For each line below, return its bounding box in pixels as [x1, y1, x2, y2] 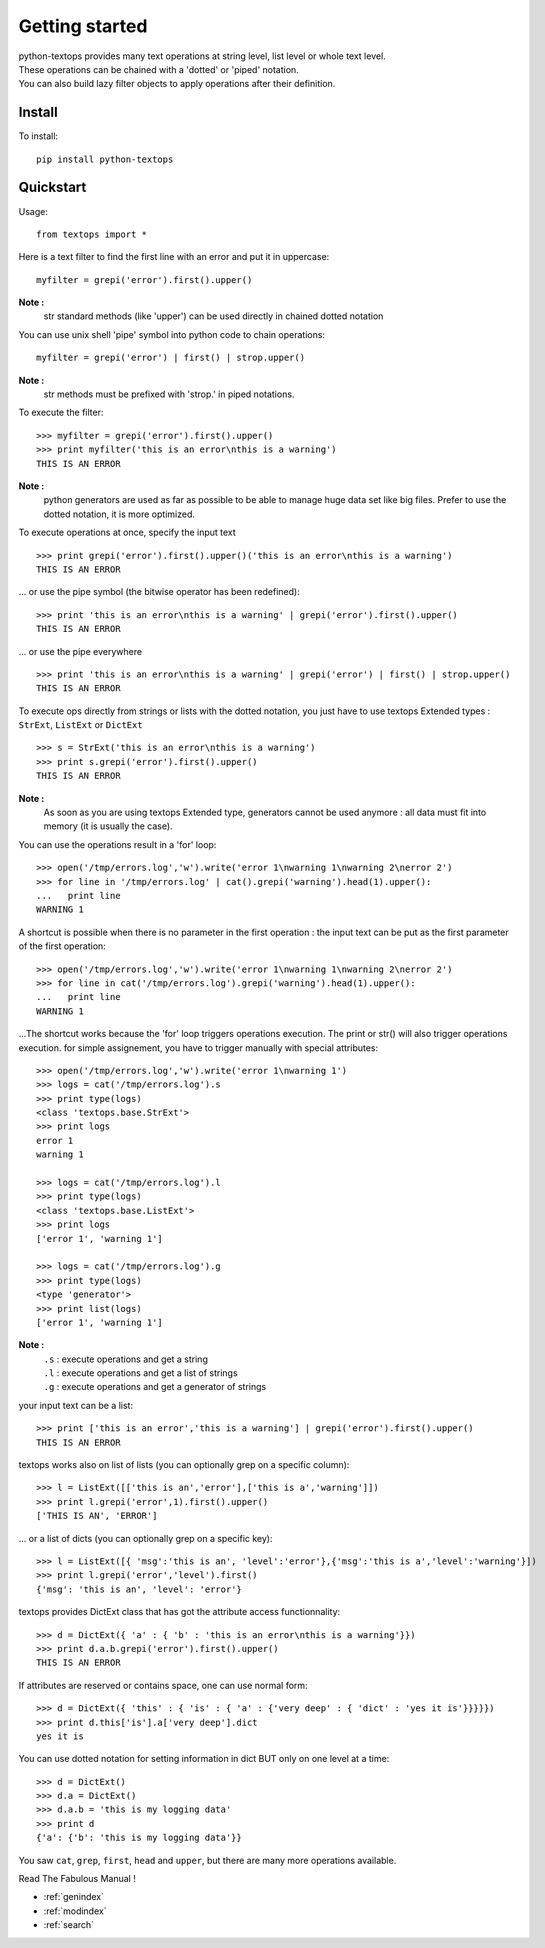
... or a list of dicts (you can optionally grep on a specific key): [18, 1532, 273, 1544]
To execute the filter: [18, 406, 104, 419]
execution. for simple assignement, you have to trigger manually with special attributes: [18, 1041, 379, 1054]
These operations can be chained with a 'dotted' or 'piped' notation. [18, 63, 299, 75]
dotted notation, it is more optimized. [43, 508, 195, 520]
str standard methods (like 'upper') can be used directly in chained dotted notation [43, 310, 384, 322]
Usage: [18, 205, 49, 217]
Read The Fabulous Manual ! [18, 1873, 137, 1885]
